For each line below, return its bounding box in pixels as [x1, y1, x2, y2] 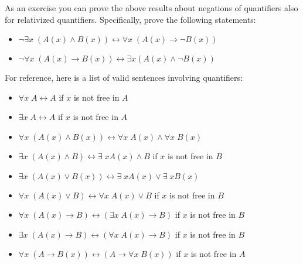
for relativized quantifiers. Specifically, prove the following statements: [5, 13, 256, 25]
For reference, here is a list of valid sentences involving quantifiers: [5, 71, 243, 84]
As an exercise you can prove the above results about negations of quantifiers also [5, 2, 298, 13]
